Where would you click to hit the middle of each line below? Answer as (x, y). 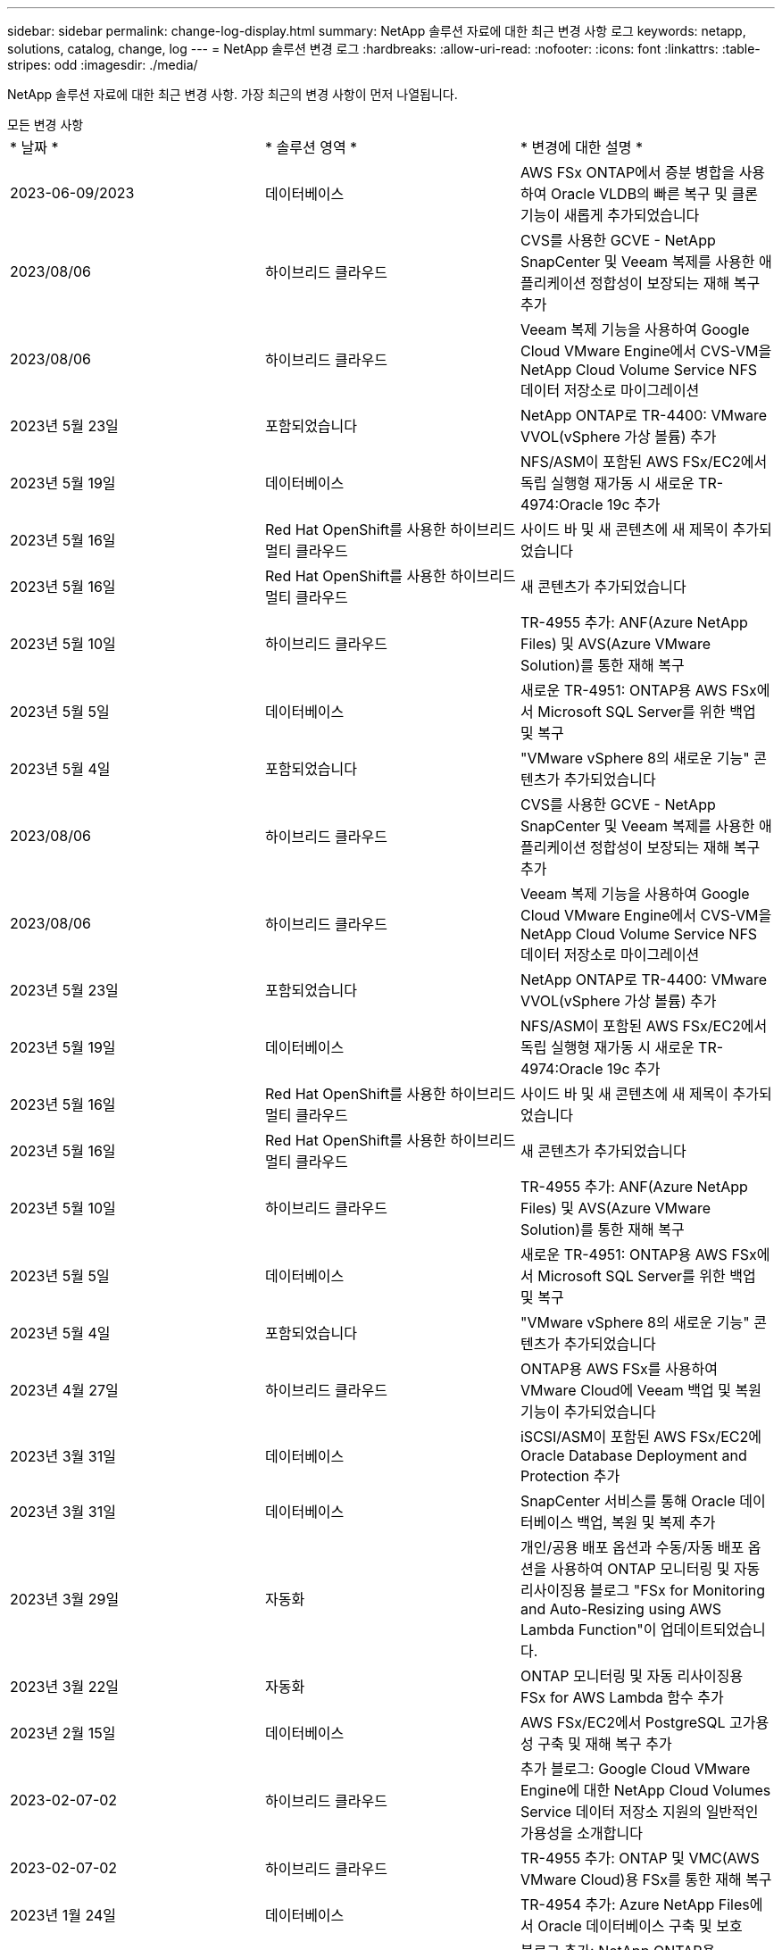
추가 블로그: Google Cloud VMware (635, 1769)
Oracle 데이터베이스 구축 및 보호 (640, 1926)
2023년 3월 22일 (65, 1687)
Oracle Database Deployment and (633, 1455)
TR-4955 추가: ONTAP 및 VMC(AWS (640, 1858)
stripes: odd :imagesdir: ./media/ (103, 65)
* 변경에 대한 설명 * (582, 147)
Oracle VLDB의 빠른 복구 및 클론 (654, 194)
